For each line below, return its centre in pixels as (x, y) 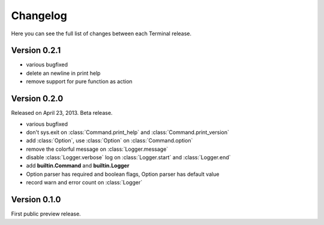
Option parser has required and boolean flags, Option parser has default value (123, 174)
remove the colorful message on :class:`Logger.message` (97, 149)
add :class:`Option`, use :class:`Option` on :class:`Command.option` (109, 141)
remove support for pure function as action (79, 81)
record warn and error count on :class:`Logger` (84, 183)
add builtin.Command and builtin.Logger (78, 166)
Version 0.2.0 (37, 99)
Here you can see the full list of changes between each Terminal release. (101, 34)
